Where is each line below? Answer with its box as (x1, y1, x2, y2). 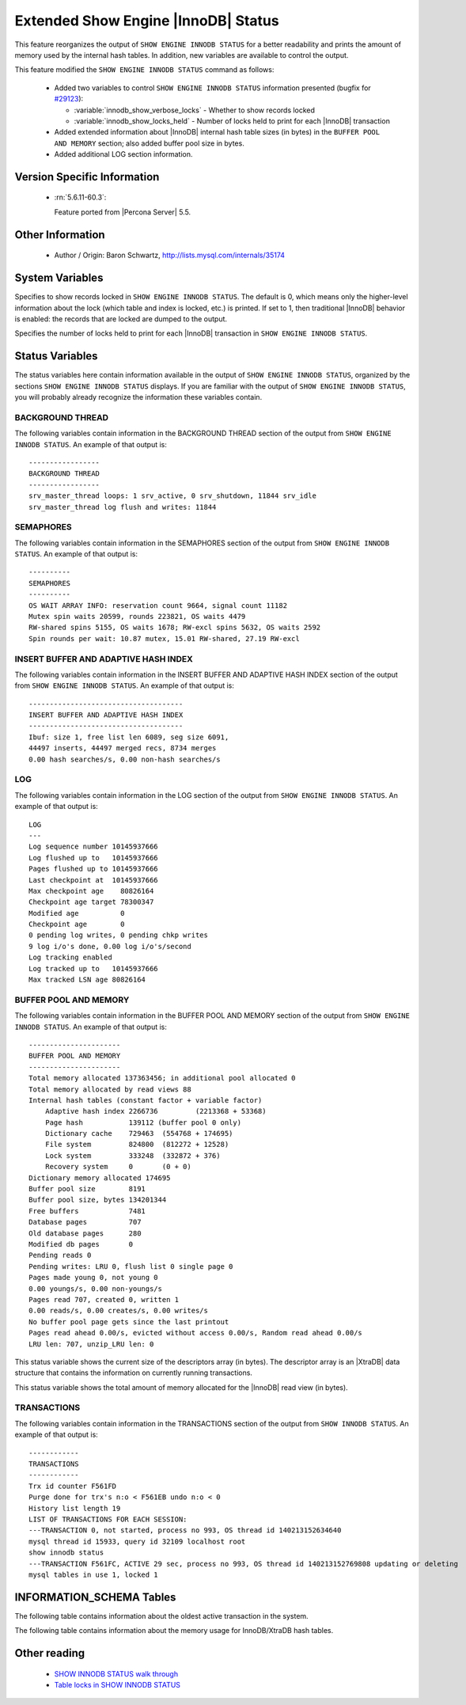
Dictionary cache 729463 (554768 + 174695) (44, 1129, 233, 1138)
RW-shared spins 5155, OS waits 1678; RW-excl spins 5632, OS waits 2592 (28, 623, 321, 632)
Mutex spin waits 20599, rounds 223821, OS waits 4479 (28, 612, 246, 621)
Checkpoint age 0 (28, 920, 125, 929)
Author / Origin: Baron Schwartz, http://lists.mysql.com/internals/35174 (54, 250, 285, 260)
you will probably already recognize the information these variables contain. (14, 393, 263, 402)
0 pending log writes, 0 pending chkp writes (28, 931, 209, 940)
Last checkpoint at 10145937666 (28, 875, 158, 884)
